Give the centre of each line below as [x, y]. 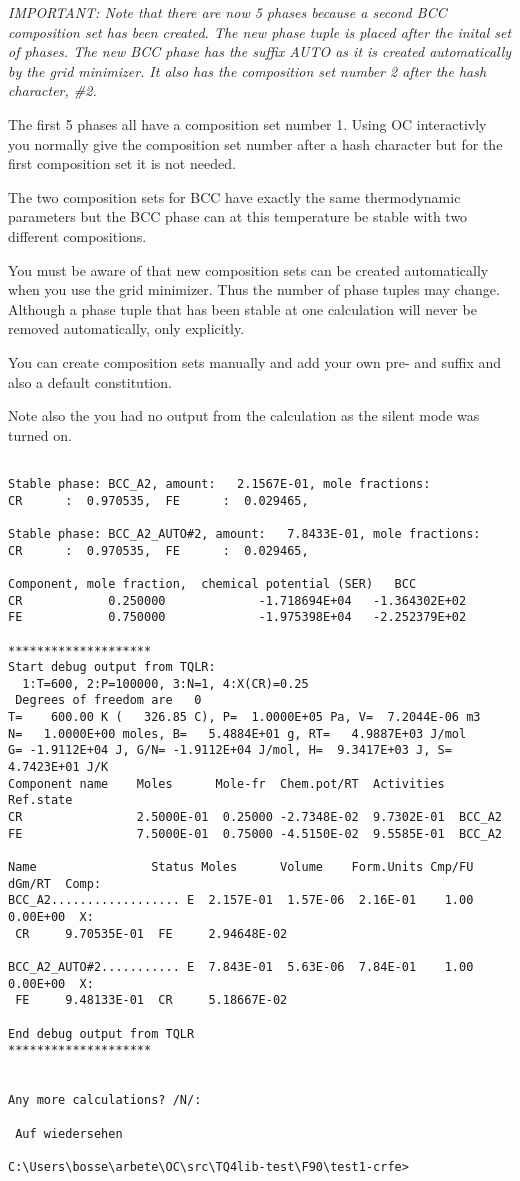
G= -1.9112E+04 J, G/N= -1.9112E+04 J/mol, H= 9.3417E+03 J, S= [230, 750]
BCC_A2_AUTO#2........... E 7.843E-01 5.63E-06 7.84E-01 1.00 [241, 966]
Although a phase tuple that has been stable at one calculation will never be [242, 308]
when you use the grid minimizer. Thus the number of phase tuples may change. [254, 289]
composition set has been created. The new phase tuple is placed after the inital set [260, 31]
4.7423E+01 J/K [58, 767]
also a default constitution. [90, 381]
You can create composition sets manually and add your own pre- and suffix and [255, 361]
